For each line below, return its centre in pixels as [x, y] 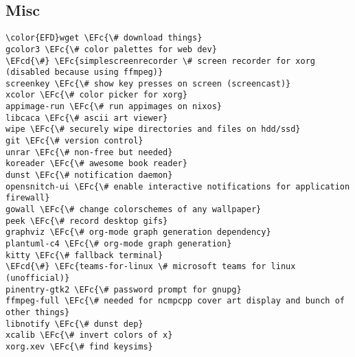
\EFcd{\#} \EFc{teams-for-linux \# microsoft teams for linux [151, 267]
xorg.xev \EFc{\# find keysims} [79, 346]
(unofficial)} [38, 278]
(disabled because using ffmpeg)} [84, 72]
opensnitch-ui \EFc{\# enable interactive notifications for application [178, 186]
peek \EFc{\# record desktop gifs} [87, 221]
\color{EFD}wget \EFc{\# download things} [104, 38]
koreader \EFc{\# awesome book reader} [96, 164]
